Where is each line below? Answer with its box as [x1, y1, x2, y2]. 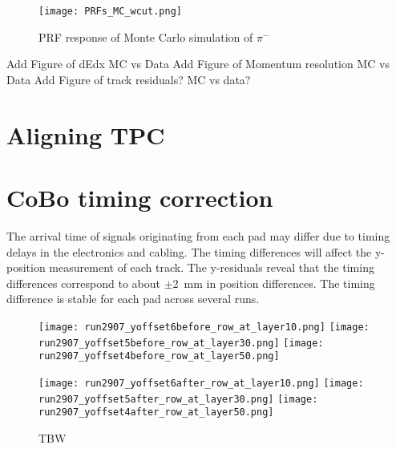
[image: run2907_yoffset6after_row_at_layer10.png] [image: [38, 377, 364, 389]
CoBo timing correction [6, 181, 273, 213]
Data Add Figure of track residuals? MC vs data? [6, 71, 251, 87]
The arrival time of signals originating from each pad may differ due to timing [6, 227, 390, 244]
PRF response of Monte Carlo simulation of [38, 28, 253, 45]
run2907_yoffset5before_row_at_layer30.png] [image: [38, 337, 324, 349]
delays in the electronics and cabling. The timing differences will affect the [6, 243, 372, 260]
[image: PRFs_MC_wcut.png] [38, 6, 182, 17]
